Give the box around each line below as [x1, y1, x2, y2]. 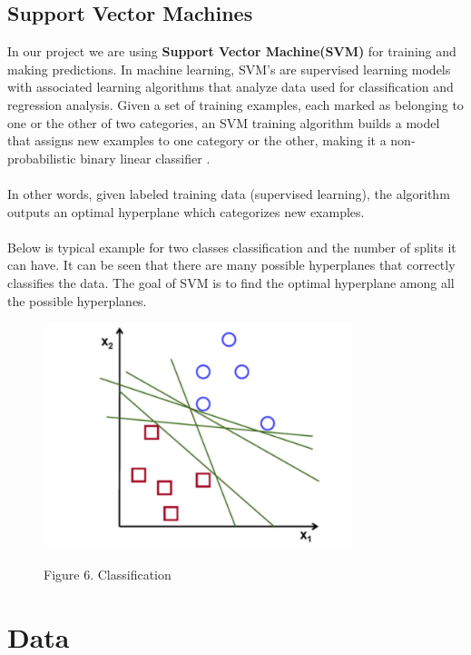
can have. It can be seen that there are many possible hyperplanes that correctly [7, 255, 456, 274]
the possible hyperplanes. [7, 291, 147, 310]
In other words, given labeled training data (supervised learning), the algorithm [7, 184, 450, 203]
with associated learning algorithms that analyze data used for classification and [7, 77, 454, 96]
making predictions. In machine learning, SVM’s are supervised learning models [7, 59, 451, 78]
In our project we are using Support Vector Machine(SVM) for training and [7, 42, 456, 61]
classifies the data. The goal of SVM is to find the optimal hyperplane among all [7, 273, 455, 292]
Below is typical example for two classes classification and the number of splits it [7, 237, 456, 256]
